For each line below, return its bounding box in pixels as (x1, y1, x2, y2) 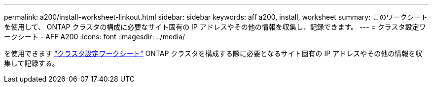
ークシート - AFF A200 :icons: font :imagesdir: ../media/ (4, 32, 185, 41)
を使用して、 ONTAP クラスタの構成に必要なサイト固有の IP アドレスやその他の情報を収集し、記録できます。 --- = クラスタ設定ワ (4, 23, 426, 31)
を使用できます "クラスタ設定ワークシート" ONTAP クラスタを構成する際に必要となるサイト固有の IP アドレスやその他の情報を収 (4, 49, 423, 58)
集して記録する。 (4, 59, 59, 67)
